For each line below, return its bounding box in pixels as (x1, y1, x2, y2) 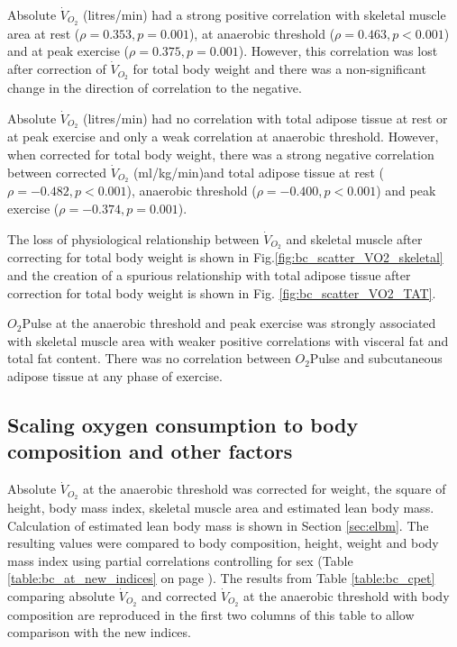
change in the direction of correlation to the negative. (7, 77, 302, 96)
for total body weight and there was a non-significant (133, 59, 426, 78)
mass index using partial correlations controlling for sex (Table (7, 551, 353, 570)
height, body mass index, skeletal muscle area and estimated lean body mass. (7, 498, 434, 517)
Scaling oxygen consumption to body (7, 411, 359, 438)
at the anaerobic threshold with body (243, 587, 450, 606)
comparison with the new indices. (7, 623, 191, 642)
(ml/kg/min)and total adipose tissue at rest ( (133, 162, 384, 181)
